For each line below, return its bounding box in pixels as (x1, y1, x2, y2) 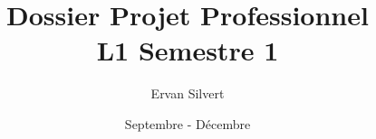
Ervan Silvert (150, 84, 225, 103)
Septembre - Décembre (124, 114, 251, 133)
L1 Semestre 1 (96, 32, 279, 69)
